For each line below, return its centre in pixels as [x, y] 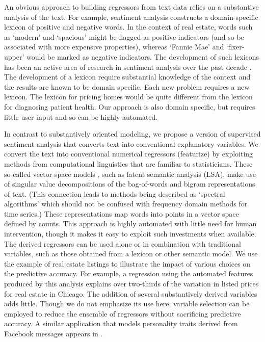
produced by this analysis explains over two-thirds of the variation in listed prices [131, 284]
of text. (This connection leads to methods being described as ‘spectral [115, 193]
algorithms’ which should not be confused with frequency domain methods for [126, 204]
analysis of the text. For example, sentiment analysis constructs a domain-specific [131, 17]
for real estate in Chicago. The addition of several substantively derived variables [131, 293]
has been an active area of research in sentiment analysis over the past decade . [128, 67]
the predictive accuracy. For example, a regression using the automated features [129, 273]
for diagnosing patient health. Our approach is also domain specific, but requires [130, 106]
